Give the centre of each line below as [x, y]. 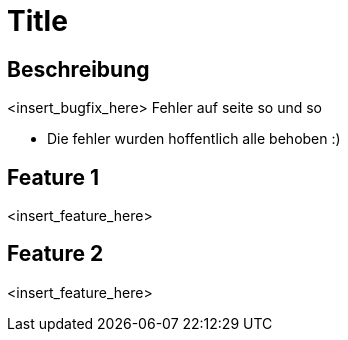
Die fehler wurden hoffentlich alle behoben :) [194, 139]
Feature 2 [55, 254]
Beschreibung [78, 69]
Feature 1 [53, 177]
